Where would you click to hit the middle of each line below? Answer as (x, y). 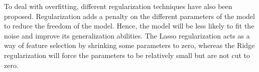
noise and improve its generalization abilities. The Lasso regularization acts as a (127, 35)
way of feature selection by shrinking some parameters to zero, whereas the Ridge (129, 45)
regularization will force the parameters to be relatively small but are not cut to (127, 55)
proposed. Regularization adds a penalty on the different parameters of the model (129, 16)
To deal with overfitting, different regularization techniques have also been (118, 6)
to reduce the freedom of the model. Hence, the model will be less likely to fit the (129, 26)
